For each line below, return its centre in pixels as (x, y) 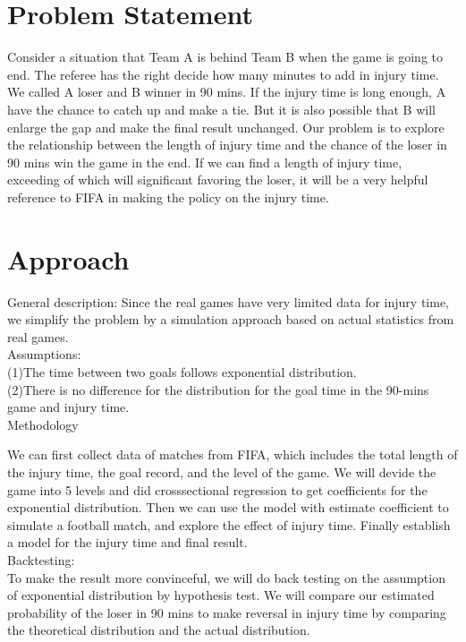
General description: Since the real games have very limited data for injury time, (228, 301)
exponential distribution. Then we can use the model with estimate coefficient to (228, 507)
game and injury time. (68, 407)
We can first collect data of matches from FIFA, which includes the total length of (233, 454)
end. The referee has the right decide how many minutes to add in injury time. (223, 74)
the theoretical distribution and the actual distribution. (159, 630)
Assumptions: (44, 354)
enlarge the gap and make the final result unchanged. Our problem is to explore (226, 127)
